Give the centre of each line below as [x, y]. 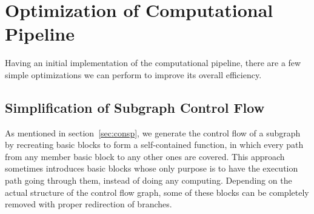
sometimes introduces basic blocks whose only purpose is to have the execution [152, 168]
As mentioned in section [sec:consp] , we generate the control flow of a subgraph [153, 132]
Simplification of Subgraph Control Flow [135, 107]
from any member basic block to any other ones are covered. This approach [145, 156]
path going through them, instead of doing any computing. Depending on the [149, 180]
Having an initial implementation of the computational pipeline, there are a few [153, 63]
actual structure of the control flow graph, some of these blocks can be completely [157, 192]
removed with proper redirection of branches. [89, 204]
